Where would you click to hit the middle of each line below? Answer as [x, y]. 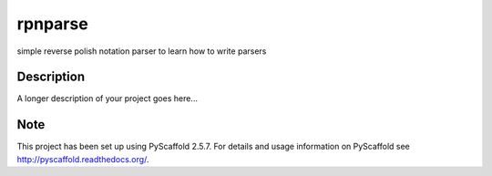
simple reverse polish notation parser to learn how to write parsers [142, 51]
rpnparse [52, 24]
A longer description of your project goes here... [107, 98]
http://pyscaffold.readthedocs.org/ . [83, 159]
